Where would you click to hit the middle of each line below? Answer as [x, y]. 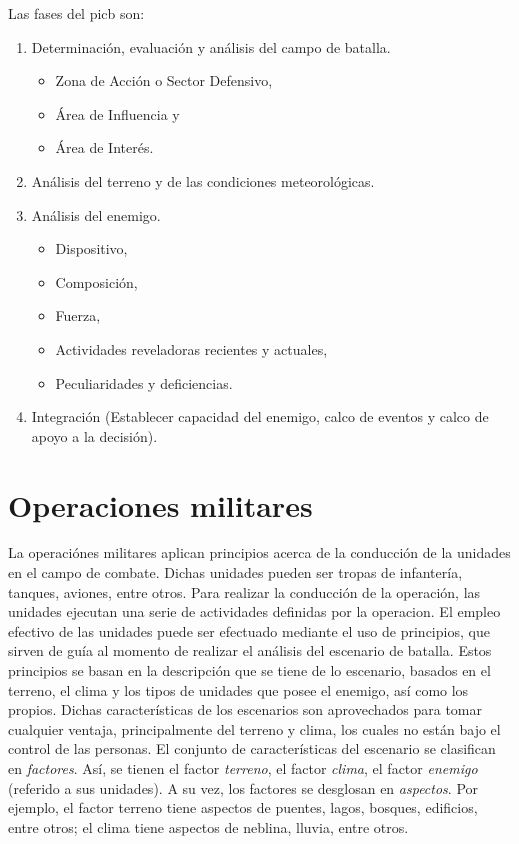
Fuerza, [78, 315]
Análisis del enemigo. [96, 214]
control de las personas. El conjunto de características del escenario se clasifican [252, 748]
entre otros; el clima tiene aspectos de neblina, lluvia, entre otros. [208, 826]
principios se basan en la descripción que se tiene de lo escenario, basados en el [249, 670]
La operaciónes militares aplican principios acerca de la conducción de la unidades [259, 552]
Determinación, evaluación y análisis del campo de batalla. [211, 46]
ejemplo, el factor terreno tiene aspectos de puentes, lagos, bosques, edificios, [243, 807]
